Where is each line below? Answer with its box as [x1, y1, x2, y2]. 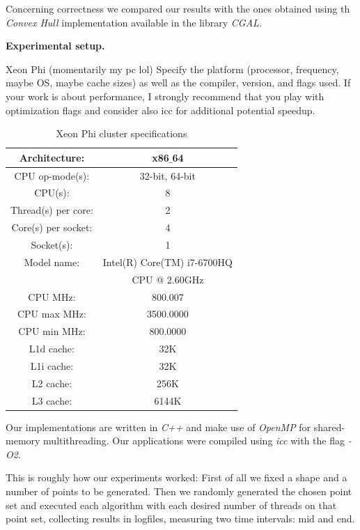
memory [6, 433, 40, 448]
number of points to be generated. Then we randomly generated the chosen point [6, 484, 352, 499]
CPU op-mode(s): [14, 168, 90, 182]
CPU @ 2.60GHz [132, 272, 204, 286]
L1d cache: [29, 341, 75, 356]
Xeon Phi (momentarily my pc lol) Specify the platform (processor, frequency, [6, 61, 339, 76]
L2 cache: [31, 375, 72, 390]
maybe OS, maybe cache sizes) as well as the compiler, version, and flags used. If [6, 75, 351, 90]
